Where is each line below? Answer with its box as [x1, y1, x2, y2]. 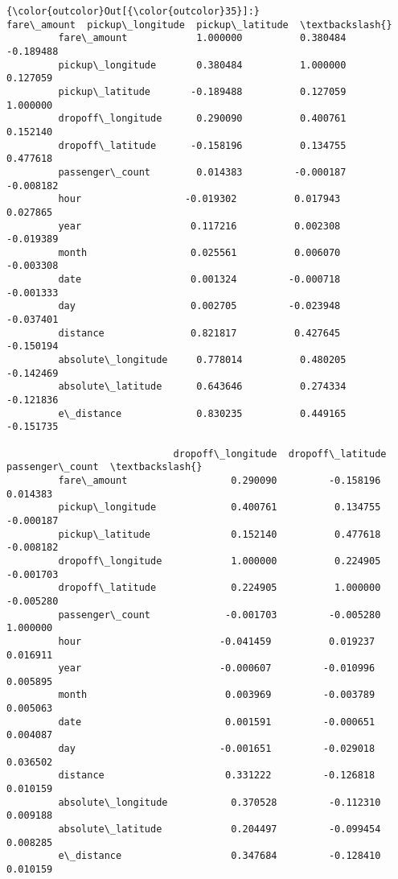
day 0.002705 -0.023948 [58, 300, 341, 312]
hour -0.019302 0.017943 [58, 193, 341, 205]
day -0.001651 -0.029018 [58, 743, 375, 755]
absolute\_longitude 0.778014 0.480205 [58, 354, 347, 366]
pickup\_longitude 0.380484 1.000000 [58, 59, 347, 71]
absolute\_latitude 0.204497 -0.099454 [58, 823, 381, 836]
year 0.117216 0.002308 [58, 220, 341, 232]
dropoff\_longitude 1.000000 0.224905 [58, 555, 381, 567]
